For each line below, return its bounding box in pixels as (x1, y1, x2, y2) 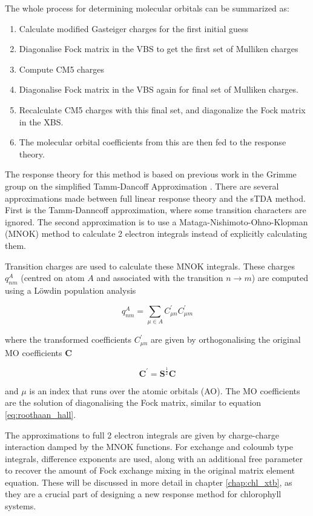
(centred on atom (21, 271, 85, 284)
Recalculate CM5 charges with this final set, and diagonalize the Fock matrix (19, 103, 306, 116)
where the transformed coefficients (5, 333, 132, 346)
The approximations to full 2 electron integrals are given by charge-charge (5, 428, 280, 441)
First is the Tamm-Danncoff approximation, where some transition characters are (5, 203, 306, 216)
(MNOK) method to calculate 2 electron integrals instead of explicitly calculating (5, 227, 308, 240)
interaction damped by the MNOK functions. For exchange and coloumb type (5, 440, 294, 453)
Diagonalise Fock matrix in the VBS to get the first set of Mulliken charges (19, 42, 298, 55)
